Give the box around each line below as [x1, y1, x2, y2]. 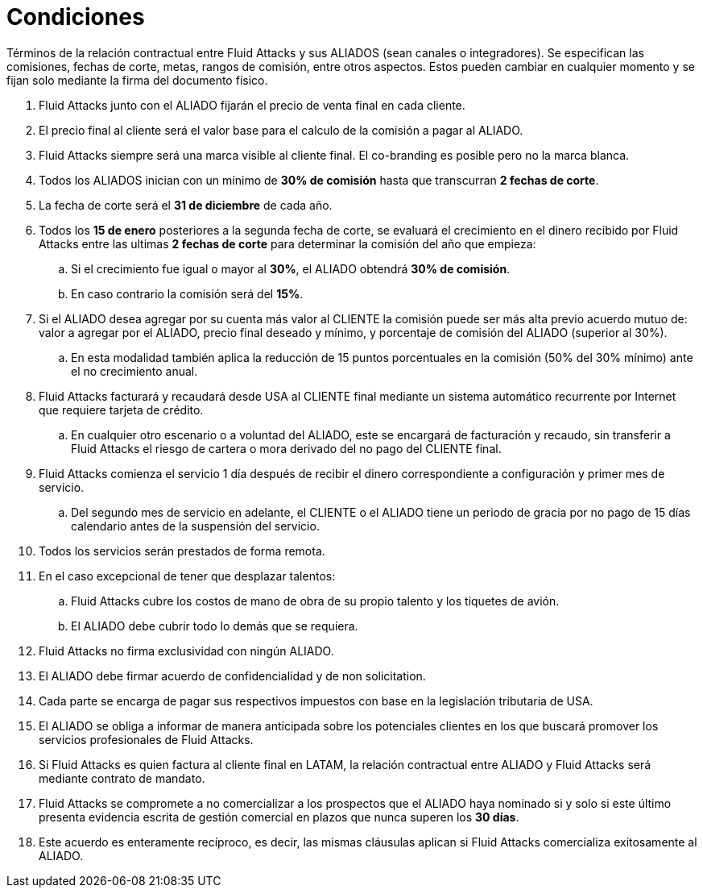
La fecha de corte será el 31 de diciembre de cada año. [39, 198, 333, 212]
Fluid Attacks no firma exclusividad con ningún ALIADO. [39, 643, 334, 658]
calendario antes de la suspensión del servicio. [71, 518, 320, 533]
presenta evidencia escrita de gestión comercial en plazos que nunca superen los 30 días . [39, 809, 519, 824]
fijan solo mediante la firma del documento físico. [6, 73, 268, 87]
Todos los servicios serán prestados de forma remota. [39, 543, 325, 558]
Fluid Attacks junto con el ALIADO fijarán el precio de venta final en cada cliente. [39, 98, 465, 112]
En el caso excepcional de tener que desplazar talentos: [39, 568, 336, 583]
